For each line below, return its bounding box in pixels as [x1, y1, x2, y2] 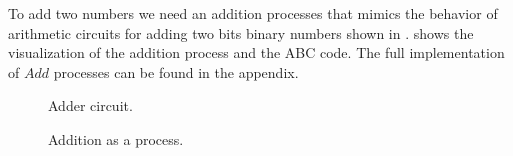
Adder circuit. [48, 95, 133, 116]
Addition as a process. [48, 128, 184, 149]
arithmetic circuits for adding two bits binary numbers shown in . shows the [8, 22, 474, 43]
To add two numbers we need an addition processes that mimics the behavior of [8, 3, 498, 23]
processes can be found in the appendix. [53, 61, 299, 82]
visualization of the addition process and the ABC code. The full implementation [8, 42, 505, 63]
